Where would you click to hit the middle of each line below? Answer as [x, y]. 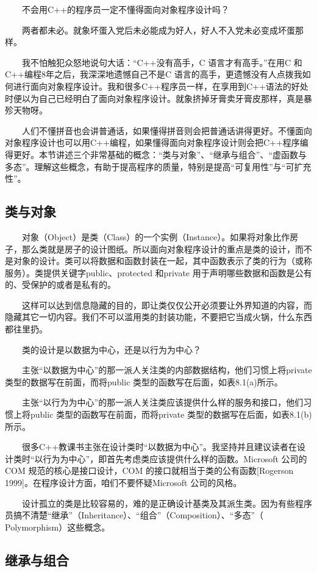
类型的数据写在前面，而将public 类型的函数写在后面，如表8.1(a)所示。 [144, 381]
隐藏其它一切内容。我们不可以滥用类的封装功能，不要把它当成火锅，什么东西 [158, 317]
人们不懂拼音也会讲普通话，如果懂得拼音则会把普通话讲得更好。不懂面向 [167, 130]
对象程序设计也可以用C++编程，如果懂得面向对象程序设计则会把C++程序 [152, 142]
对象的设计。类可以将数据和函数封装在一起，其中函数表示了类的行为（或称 [162, 261]
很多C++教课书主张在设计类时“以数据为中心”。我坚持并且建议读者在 [159, 447]
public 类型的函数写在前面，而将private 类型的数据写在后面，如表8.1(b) [171, 414]
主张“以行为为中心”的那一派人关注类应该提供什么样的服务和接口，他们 [162, 402]
